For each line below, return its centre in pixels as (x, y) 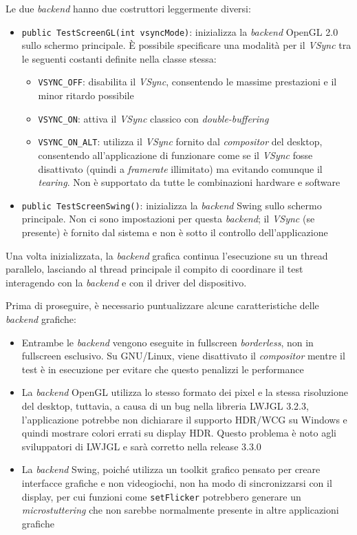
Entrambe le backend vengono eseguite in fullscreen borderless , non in (167, 342)
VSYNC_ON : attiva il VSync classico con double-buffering (153, 118)
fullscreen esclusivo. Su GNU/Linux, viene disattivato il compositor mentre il (183, 356)
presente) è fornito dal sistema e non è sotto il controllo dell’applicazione (175, 232)
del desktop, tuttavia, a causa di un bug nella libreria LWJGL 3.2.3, (165, 405)
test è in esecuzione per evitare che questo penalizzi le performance (163, 369)
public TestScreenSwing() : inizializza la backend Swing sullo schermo (172, 205)
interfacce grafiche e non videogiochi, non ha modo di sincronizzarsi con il (177, 482)
